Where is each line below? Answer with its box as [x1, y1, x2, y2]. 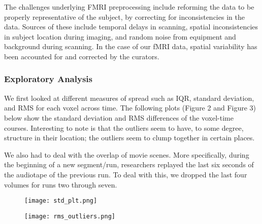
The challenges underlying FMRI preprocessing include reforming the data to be [4, 2, 254, 12]
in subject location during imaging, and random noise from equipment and [4, 31, 236, 42]
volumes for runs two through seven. [4, 179, 117, 190]
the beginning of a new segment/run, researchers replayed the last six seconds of [4, 159, 254, 170]
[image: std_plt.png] [24, 197, 97, 205]
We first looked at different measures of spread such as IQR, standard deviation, [4, 92, 254, 103]
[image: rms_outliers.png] [24, 212, 115, 220]
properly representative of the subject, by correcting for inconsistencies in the [4, 11, 245, 22]
